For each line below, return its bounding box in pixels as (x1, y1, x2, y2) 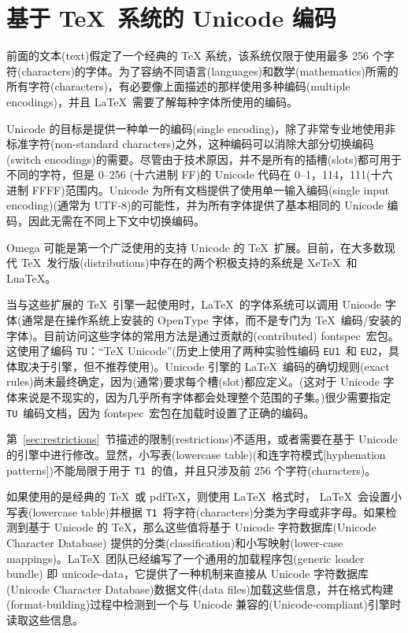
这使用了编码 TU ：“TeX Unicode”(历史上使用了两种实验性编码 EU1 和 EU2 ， (6, 342, 389, 359)
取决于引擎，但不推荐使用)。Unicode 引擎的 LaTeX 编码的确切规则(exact (17, 357, 390, 374)
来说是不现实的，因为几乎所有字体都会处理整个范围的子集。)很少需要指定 (17, 389, 391, 405)
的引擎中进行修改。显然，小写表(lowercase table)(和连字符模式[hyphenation (6, 446, 386, 462)
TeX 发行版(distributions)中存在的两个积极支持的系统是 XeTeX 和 (20, 254, 358, 271)
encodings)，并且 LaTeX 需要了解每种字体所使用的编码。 (6, 93, 299, 109)
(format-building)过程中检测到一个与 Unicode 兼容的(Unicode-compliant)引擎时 (6, 596, 401, 613)
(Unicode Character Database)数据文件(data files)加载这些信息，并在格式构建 (6, 580, 394, 597)
